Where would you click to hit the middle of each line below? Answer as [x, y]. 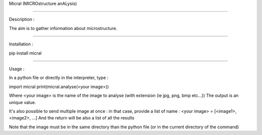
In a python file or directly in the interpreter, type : [59, 78]
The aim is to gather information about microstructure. [63, 28]
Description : [22, 19]
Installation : [21, 44]
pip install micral [25, 53]
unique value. [23, 102]
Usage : [17, 69]
